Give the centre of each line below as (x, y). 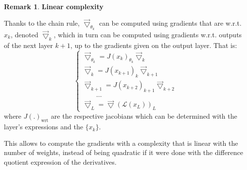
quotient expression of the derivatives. (60, 162)
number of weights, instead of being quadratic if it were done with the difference (123, 152)
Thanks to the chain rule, (42, 23)
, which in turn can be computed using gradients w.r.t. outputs (148, 34)
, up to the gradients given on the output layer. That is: (154, 45)
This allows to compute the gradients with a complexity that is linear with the (121, 143)
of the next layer (28, 45)
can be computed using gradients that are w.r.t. (170, 23)
